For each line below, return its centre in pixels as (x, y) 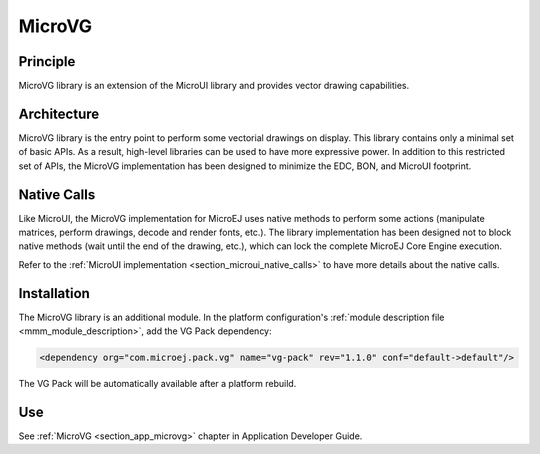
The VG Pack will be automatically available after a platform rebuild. (157, 384)
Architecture (59, 113)
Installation (54, 293)
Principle (47, 61)
